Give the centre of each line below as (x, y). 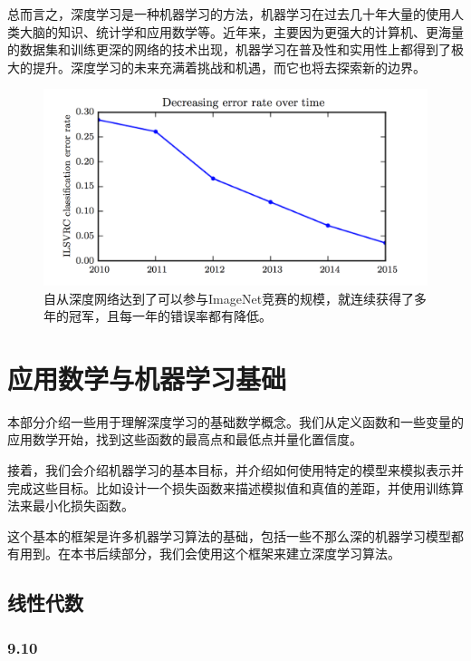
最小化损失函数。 (83, 505)
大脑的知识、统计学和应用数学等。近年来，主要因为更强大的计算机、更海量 (241, 31)
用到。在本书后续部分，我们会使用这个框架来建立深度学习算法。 (210, 554)
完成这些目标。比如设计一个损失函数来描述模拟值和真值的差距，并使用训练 (229, 487)
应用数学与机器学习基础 (147, 378)
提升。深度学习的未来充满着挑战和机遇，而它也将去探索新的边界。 (229, 67)
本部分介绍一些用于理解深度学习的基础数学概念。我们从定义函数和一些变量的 (235, 421)
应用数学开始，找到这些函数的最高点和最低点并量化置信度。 (185, 439)
